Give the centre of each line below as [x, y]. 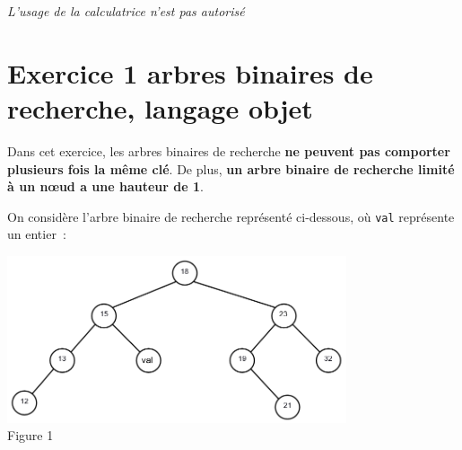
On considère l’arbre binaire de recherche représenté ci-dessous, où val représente [231, 216]
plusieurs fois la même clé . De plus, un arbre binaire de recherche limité [231, 168]
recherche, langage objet [160, 107]
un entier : [37, 234]
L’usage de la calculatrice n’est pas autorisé [126, 11]
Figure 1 [31, 435]
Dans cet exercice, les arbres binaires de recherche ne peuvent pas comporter [229, 150]
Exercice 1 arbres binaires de [190, 72]
